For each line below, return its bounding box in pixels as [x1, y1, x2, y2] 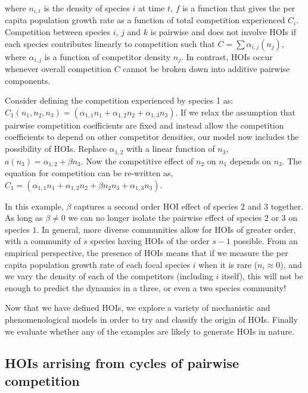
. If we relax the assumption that [175, 105, 296, 118]
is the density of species [43, 2, 130, 14]
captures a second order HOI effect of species [74, 199, 238, 212]
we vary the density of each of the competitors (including [5, 270, 213, 282]
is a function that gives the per [182, 2, 295, 14]
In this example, [5, 199, 64, 212]
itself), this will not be [222, 270, 303, 282]
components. [5, 74, 51, 86]
